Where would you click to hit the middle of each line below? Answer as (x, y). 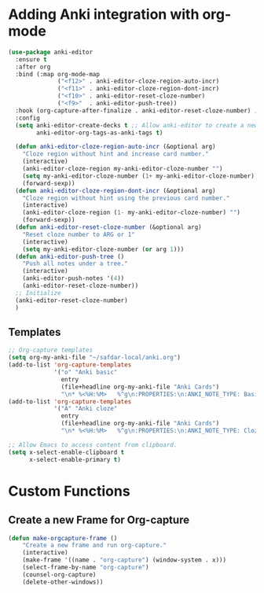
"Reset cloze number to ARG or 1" (79, 234)
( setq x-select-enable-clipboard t (66, 452)
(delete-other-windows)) (63, 582)
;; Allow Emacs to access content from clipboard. (93, 445)
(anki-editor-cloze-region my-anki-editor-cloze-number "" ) (123, 169)
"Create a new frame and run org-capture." (95, 545)
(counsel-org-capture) (59, 575)
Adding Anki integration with (104, 15)
